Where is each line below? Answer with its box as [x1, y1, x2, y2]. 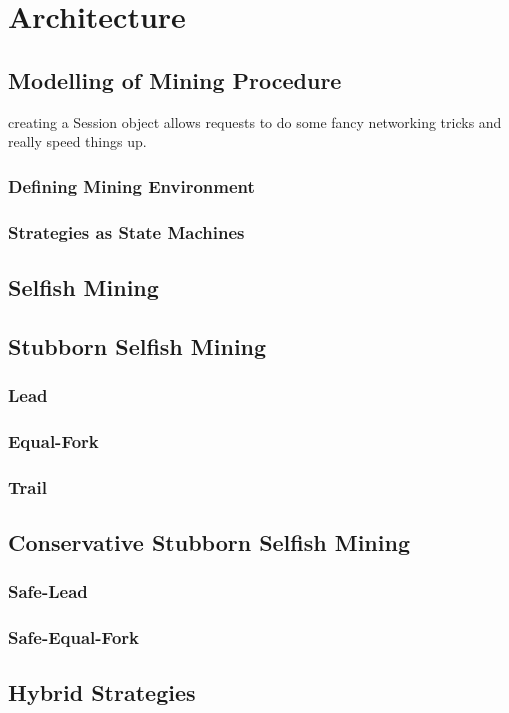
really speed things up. [8, 131, 147, 152]
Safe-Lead [8, 579, 88, 604]
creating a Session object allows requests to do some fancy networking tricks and [8, 111, 502, 132]
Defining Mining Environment [8, 173, 255, 198]
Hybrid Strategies [8, 677, 196, 708]
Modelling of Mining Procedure [8, 64, 342, 95]
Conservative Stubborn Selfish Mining [8, 526, 410, 557]
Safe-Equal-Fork [8, 625, 139, 650]
